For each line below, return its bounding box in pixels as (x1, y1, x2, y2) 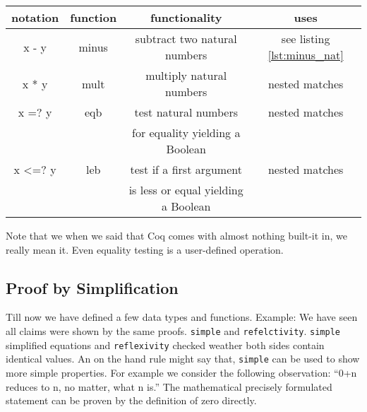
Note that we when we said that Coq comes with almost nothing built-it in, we (6, 228, 347, 242)
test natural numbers (134, 104, 238, 120)
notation (11, 9, 59, 25)
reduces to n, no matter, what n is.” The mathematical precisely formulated (6, 379, 332, 394)
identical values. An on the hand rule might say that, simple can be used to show (6, 351, 360, 366)
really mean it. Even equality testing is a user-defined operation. (6, 242, 284, 257)
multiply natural (145, 67, 227, 83)
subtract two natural (135, 30, 237, 47)
